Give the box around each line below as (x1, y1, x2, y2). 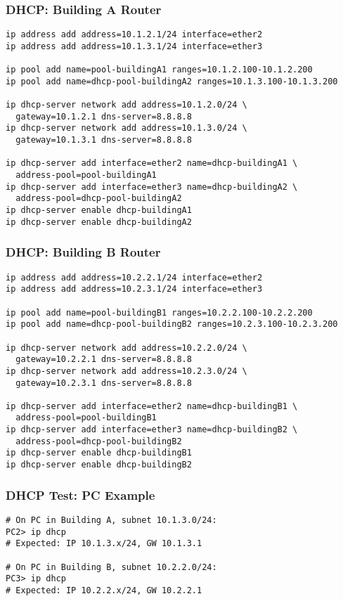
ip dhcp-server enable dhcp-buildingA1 (6, 205, 192, 216)
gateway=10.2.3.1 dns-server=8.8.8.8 (15, 377, 192, 388)
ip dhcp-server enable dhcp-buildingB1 (6, 448, 192, 458)
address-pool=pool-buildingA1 (15, 170, 157, 181)
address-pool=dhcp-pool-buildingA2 (15, 193, 182, 204)
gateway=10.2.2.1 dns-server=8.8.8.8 (15, 354, 192, 365)
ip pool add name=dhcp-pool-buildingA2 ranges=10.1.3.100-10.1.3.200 (6, 76, 338, 86)
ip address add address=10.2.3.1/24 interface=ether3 (6, 284, 263, 295)
